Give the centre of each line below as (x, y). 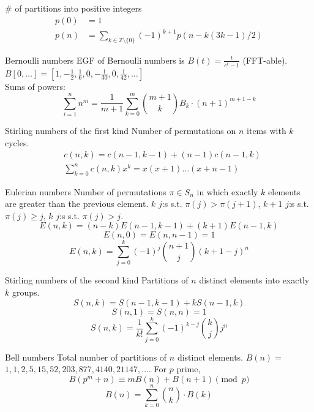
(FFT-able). (265, 60)
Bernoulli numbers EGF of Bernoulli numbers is (95, 60)
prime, (189, 369)
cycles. (17, 142)
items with (267, 131)
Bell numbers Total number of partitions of (86, 357)
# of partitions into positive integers (73, 8)
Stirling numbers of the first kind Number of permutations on (121, 131)
